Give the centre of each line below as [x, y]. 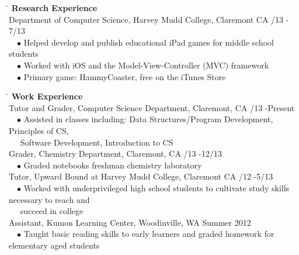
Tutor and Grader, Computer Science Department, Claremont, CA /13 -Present [152, 107]
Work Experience [47, 96]
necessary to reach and [49, 199]
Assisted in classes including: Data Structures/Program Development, [148, 119]
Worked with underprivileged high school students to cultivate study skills [157, 187]
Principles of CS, [39, 130]
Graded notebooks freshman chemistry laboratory [113, 165]
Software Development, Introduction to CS [97, 142]
